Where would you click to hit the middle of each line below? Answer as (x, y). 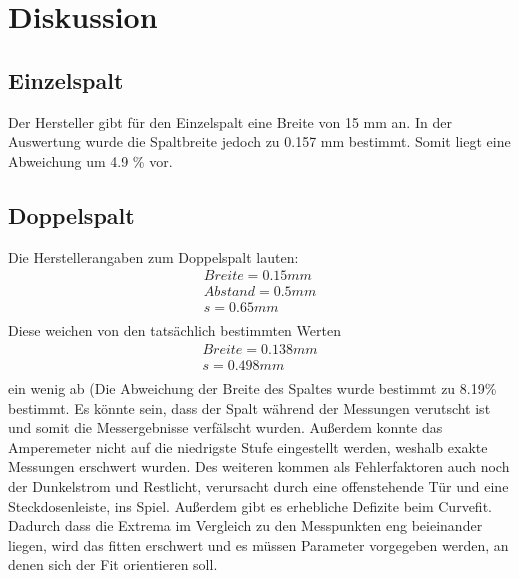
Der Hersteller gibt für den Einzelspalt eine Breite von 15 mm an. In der (230, 121)
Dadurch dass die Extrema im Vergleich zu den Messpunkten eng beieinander (245, 525)
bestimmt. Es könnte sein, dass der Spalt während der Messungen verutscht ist (249, 407)
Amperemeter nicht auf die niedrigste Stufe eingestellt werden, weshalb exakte (248, 446)
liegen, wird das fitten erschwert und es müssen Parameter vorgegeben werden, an (258, 544)
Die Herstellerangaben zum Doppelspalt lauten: (153, 256)
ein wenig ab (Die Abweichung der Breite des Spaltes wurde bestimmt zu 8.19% (252, 387)
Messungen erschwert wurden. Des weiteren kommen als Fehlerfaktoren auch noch (259, 466)
